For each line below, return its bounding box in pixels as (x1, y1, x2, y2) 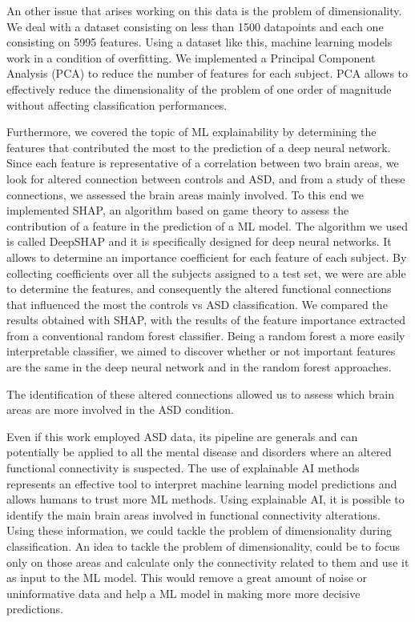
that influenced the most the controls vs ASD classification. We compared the (6, 295, 388, 312)
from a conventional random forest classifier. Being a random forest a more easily (6, 327, 405, 343)
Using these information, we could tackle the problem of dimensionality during (6, 522, 393, 539)
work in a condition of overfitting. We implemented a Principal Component (6, 49, 376, 66)
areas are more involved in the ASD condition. (6, 401, 234, 418)
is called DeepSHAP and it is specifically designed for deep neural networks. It (6, 233, 392, 250)
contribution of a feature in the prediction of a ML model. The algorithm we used (6, 217, 408, 234)
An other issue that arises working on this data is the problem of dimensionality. (6, 2, 402, 18)
